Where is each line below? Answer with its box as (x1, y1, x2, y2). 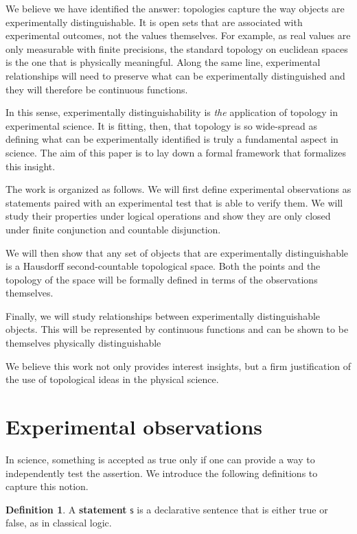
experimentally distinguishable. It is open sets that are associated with (5, 14, 303, 29)
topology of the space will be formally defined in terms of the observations (5, 272, 318, 286)
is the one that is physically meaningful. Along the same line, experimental (5, 55, 321, 69)
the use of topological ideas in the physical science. (5, 372, 219, 386)
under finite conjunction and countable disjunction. (5, 222, 221, 236)
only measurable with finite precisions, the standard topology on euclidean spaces (5, 41, 348, 56)
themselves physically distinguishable (5, 336, 161, 350)
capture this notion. (5, 479, 89, 494)
